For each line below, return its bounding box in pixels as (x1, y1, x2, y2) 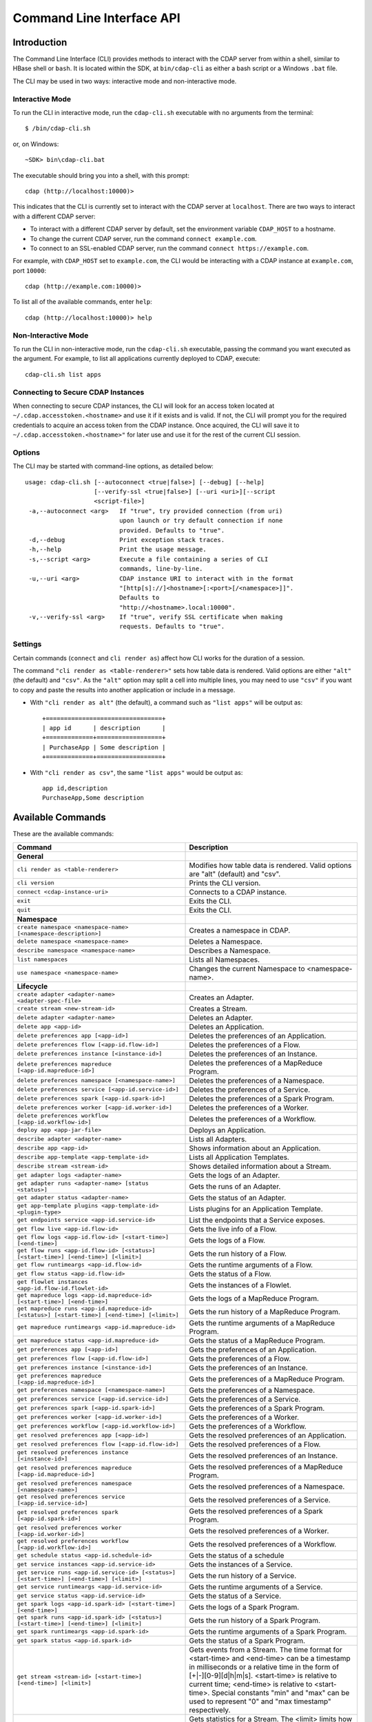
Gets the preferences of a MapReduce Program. (189, 1374, 345, 1384)
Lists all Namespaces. (189, 955, 260, 964)
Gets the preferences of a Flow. (189, 1353, 291, 1363)
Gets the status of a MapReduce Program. (189, 1336, 325, 1345)
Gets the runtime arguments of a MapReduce (189, 1318, 335, 1327)
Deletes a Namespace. (189, 937, 262, 946)
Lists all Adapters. (189, 1134, 247, 1143)
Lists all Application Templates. (189, 1152, 289, 1162)
